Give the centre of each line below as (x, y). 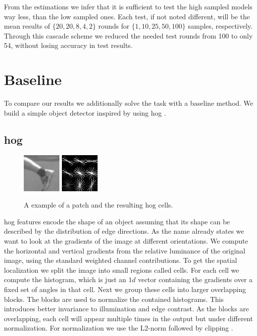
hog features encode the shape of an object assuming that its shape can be (117, 221)
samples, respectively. (220, 26)
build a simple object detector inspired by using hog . (85, 112)
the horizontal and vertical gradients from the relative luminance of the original (125, 250)
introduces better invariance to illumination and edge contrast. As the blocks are (127, 309)
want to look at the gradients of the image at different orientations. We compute (126, 240)
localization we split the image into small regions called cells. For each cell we (122, 270)
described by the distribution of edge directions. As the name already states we (124, 231)
